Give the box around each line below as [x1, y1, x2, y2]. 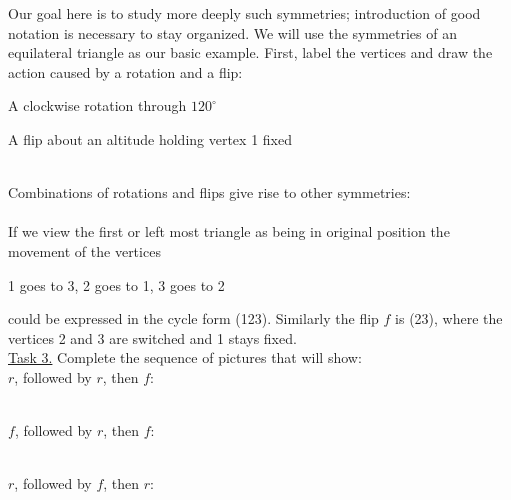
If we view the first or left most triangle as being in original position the [8, 221, 450, 242]
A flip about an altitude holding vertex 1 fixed [8, 128, 292, 149]
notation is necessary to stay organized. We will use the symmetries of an [8, 22, 457, 43]
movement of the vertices [8, 240, 161, 261]
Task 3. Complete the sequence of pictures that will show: [8, 347, 362, 368]
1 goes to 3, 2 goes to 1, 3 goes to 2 [8, 274, 225, 295]
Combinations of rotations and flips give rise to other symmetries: [8, 182, 411, 203]
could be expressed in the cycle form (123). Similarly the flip [8, 308, 379, 329]
